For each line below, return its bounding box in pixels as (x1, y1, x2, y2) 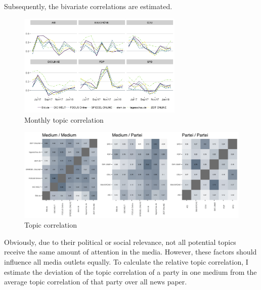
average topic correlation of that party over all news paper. (4, 276, 187, 287)
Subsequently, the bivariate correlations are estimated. (4, 1, 172, 11)
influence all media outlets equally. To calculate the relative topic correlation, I (4, 256, 248, 267)
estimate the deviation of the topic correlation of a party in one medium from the (4, 266, 257, 277)
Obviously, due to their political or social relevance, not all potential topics (4, 236, 236, 247)
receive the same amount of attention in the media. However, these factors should (4, 246, 257, 257)
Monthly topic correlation (24, 114, 104, 125)
